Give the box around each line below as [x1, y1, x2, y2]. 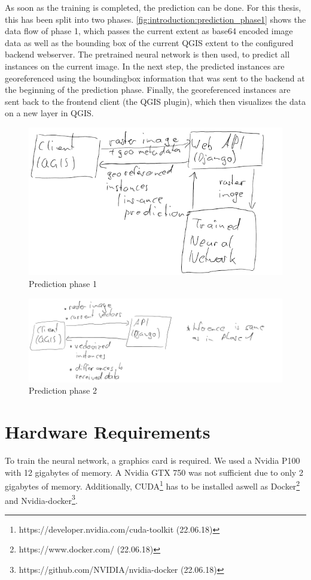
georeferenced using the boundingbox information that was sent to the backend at [5, 71, 305, 84]
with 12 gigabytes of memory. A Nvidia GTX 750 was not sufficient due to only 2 [5, 466, 303, 478]
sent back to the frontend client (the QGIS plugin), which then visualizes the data [5, 95, 306, 107]
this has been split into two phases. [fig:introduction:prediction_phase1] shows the [5, 13, 306, 25]
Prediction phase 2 [29, 384, 97, 397]
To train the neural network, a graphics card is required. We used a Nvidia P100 [5, 454, 300, 467]
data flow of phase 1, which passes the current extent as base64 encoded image [5, 25, 293, 37]
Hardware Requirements [5, 419, 211, 444]
